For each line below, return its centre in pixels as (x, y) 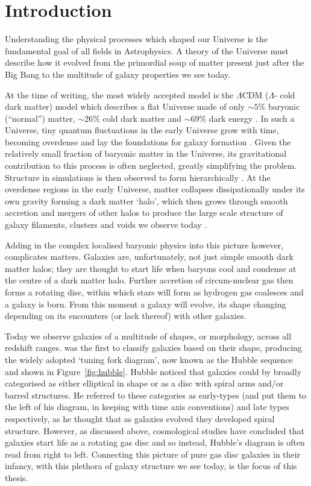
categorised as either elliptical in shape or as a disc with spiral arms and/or (144, 383)
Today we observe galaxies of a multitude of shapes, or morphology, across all (148, 336)
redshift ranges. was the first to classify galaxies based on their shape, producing (153, 348)
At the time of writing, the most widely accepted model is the (119, 94)
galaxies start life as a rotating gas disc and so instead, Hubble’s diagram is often (155, 442)
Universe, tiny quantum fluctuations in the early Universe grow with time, (142, 130)
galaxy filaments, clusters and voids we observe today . (106, 225)
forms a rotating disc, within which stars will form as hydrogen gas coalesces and (154, 292)
